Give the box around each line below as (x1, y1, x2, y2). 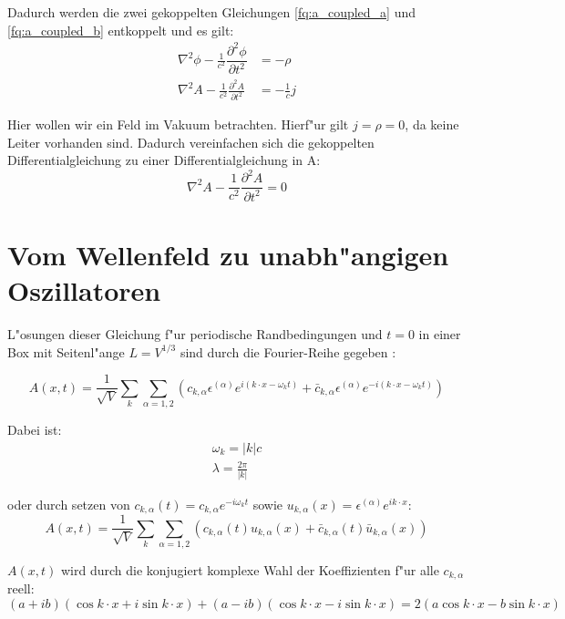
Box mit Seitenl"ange (7, 342, 125, 361)
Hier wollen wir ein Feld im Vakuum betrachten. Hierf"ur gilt (7, 115, 349, 134)
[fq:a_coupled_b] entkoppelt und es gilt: (7, 20, 234, 39)
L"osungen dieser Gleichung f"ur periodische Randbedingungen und (7, 325, 383, 344)
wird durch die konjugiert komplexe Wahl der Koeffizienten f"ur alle (60, 560, 439, 579)
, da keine (405, 115, 459, 134)
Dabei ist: (7, 420, 62, 439)
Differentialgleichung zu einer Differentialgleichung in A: (7, 150, 321, 170)
